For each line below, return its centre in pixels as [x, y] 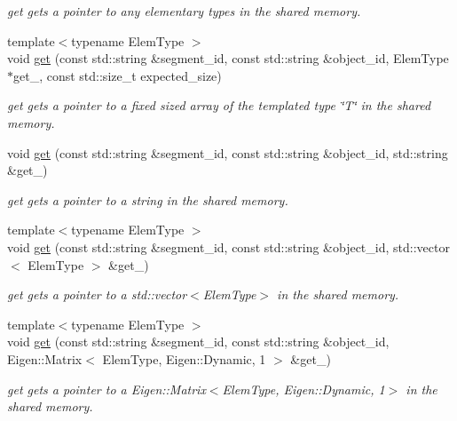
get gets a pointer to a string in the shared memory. [148, 199]
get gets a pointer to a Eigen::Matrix [106, 389]
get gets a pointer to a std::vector [97, 294]
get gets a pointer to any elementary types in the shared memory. [184, 11]
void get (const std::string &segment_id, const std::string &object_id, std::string [228, 152]
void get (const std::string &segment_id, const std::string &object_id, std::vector [228, 246]
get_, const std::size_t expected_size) [118, 75]
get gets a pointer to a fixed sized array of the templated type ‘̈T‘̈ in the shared [219, 105]
